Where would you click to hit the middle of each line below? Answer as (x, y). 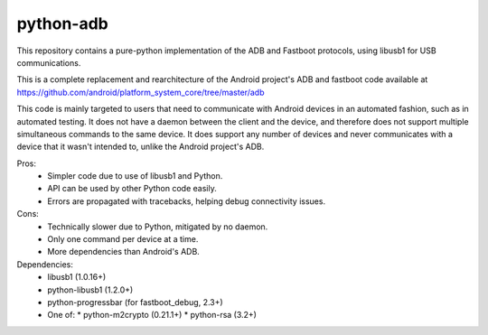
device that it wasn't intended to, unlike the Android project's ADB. (141, 147)
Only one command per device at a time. (123, 239)
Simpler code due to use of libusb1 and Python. (135, 176)
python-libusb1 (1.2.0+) (90, 290)
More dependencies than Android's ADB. (124, 252)
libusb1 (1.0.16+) (77, 277)
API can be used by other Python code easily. (132, 189)
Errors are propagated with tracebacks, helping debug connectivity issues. (186, 201)
